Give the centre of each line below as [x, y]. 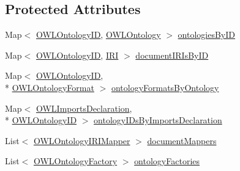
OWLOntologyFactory [75, 161]
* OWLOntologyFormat [50, 87]
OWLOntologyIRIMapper [82, 140]
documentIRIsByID [172, 55]
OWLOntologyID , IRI [77, 55]
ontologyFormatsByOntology [165, 87]
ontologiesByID [206, 35]
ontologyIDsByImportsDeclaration [158, 120]
